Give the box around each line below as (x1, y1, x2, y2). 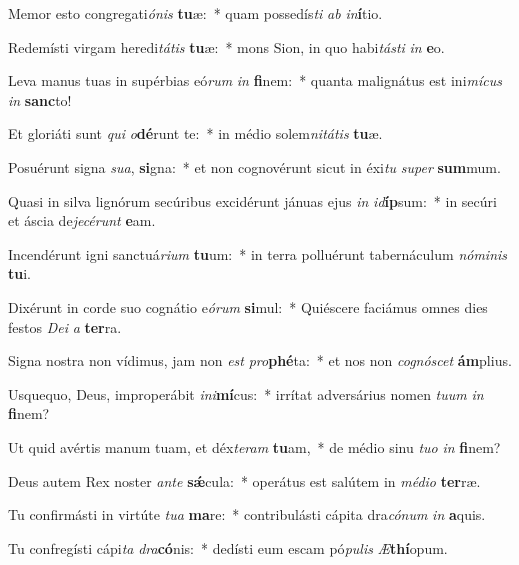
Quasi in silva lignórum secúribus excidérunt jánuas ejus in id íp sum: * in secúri (8, 190, 497, 211)
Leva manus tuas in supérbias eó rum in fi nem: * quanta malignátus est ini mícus (8, 70, 502, 91)
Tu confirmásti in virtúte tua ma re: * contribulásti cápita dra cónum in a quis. (8, 504, 486, 525)
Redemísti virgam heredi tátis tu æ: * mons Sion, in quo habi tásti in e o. (8, 36, 445, 57)
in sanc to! (8, 89, 72, 110)
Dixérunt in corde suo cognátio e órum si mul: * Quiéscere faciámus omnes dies (8, 296, 488, 317)
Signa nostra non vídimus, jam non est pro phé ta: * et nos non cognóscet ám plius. (8, 350, 512, 371)
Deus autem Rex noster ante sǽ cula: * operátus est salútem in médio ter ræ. (8, 470, 481, 491)
